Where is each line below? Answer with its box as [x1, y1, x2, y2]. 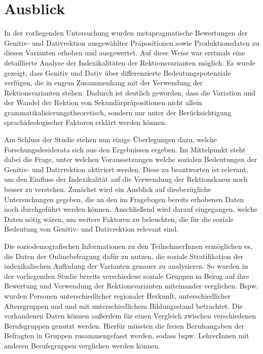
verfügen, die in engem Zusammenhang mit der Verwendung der [4, 77, 203, 88]
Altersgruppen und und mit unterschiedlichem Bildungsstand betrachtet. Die [4, 300, 243, 311]
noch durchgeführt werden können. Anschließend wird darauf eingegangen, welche [4, 204, 257, 214]
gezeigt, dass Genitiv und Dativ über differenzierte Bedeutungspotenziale [4, 67, 231, 78]
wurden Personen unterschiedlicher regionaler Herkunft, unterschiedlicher [4, 290, 231, 301]
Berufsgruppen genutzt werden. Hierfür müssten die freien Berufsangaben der [4, 320, 244, 331]
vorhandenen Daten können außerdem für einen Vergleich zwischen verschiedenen [4, 310, 256, 321]
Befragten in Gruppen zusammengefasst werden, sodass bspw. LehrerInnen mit [4, 330, 249, 341]
